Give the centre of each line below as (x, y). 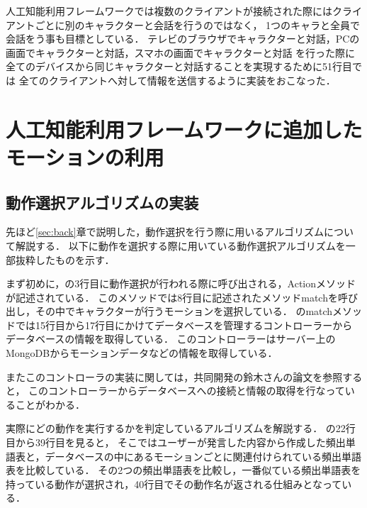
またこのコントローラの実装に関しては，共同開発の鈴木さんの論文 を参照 (174, 376)
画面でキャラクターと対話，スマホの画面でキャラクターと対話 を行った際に (181, 52)
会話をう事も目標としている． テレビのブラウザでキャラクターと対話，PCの (183, 39)
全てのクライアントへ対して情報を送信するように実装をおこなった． (177, 80)
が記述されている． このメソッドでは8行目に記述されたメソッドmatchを (172, 297)
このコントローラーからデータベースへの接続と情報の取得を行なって (187, 391)
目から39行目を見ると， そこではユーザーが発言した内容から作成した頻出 (176, 442)
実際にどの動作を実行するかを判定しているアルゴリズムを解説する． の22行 (181, 428)
